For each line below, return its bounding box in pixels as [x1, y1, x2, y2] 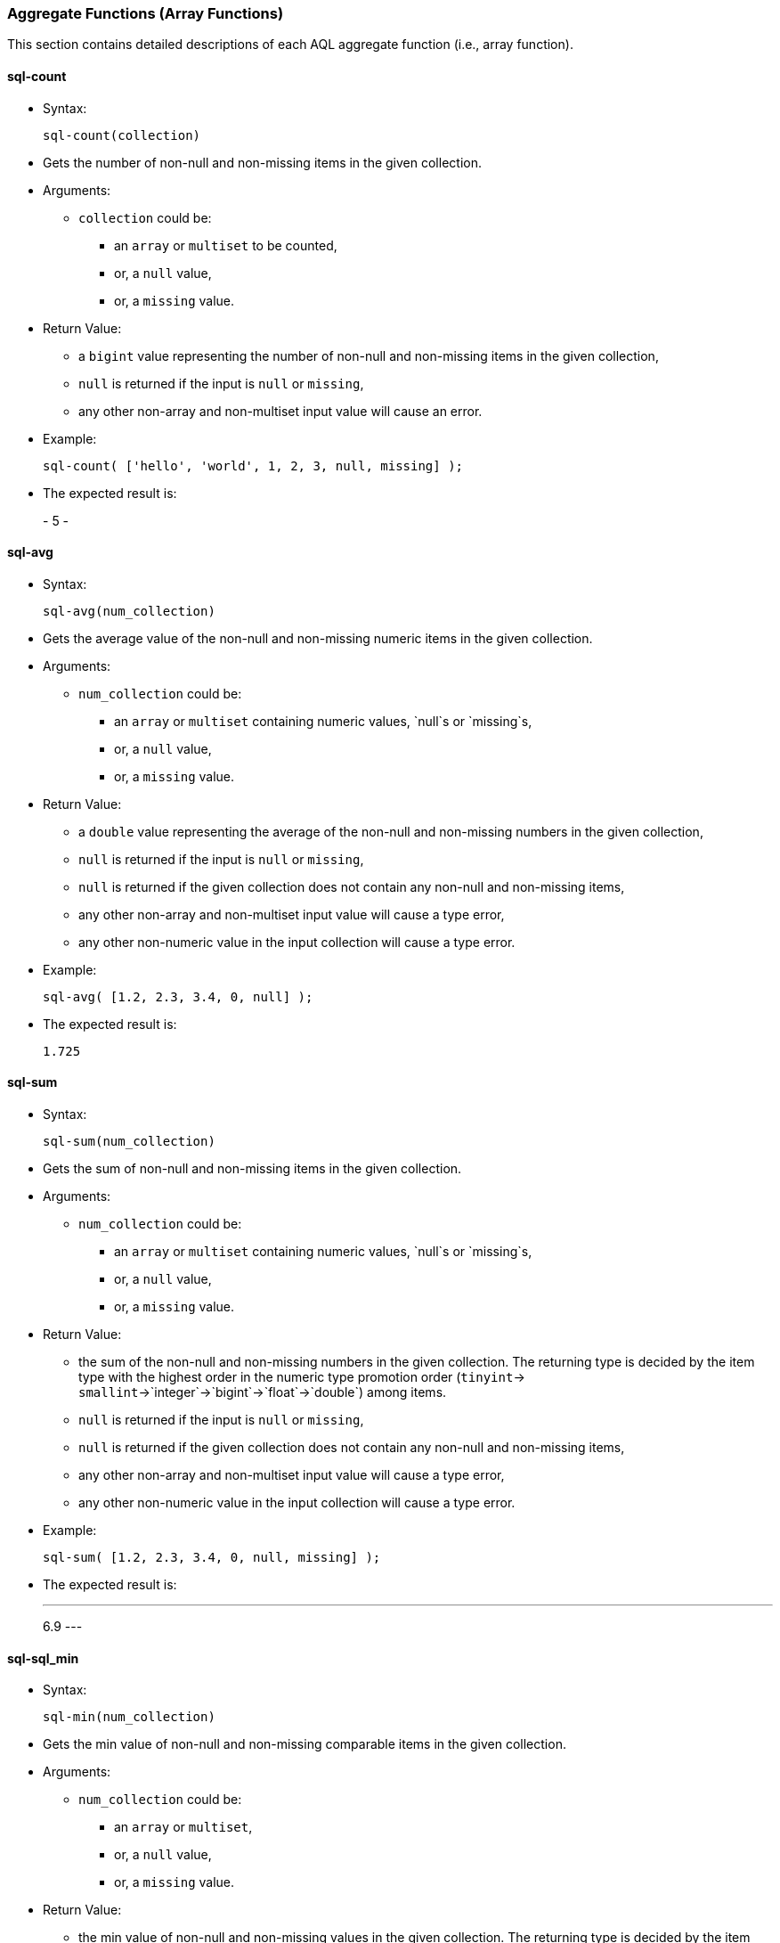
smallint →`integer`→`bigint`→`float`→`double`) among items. [78, 1384, 447, 1400]
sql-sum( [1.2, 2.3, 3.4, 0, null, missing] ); [43, 1550, 381, 1565]
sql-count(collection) [43, 127, 201, 143]
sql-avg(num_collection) [43, 603, 215, 618]
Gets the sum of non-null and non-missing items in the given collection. [43, 1161, 462, 1177]
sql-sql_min [7, 1650, 79, 1666]
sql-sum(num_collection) [43, 1134, 215, 1149]
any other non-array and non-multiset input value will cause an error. [78, 403, 483, 419]
